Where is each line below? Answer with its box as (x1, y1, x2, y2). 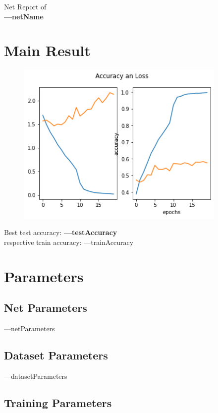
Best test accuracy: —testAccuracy (4, 227, 117, 237)
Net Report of (4, 1, 47, 11)
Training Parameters (4, 395, 112, 410)
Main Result (4, 40, 91, 60)
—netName (4, 11, 44, 21)
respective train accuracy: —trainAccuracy (4, 236, 134, 247)
